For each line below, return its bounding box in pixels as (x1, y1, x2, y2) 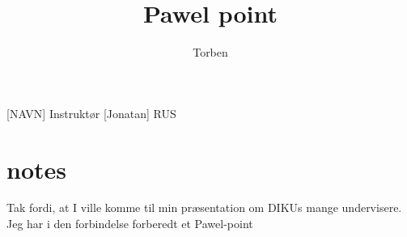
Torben (193, 44, 228, 61)
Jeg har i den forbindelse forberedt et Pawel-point (6, 215, 253, 232)
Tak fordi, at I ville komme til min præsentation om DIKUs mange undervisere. (6, 199, 402, 216)
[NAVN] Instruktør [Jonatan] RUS (6, 104, 176, 121)
